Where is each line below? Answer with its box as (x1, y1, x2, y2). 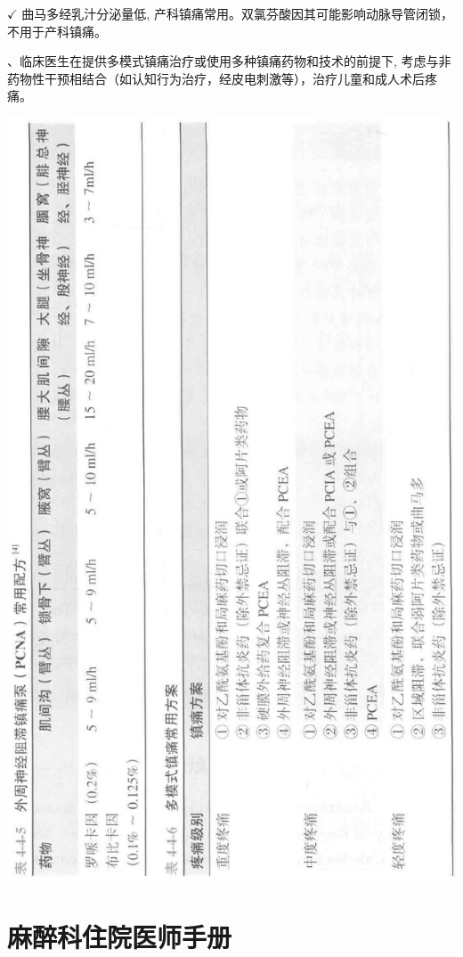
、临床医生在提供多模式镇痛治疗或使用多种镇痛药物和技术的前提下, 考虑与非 (7, 52, 451, 70)
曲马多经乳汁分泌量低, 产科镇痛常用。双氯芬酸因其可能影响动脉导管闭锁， (21, 4, 453, 22)
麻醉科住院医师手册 (7, 918, 232, 954)
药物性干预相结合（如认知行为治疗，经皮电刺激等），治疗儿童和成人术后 (7, 69, 425, 87)
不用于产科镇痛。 (7, 21, 107, 40)
